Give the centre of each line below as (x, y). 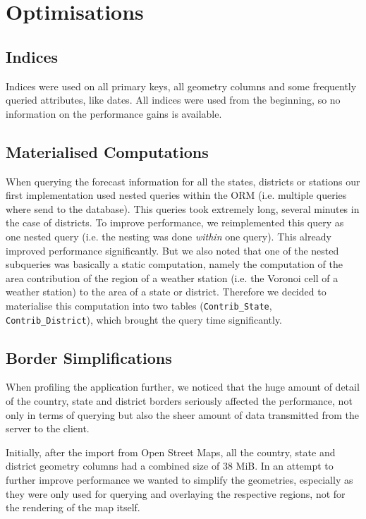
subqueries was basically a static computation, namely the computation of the (174, 264)
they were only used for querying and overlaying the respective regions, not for (176, 493)
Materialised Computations (107, 151)
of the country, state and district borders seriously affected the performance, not (179, 401)
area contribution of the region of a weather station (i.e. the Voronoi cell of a (172, 277)
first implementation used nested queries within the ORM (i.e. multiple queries (176, 195)
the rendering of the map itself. (73, 507)
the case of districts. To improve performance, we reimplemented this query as (175, 222)
